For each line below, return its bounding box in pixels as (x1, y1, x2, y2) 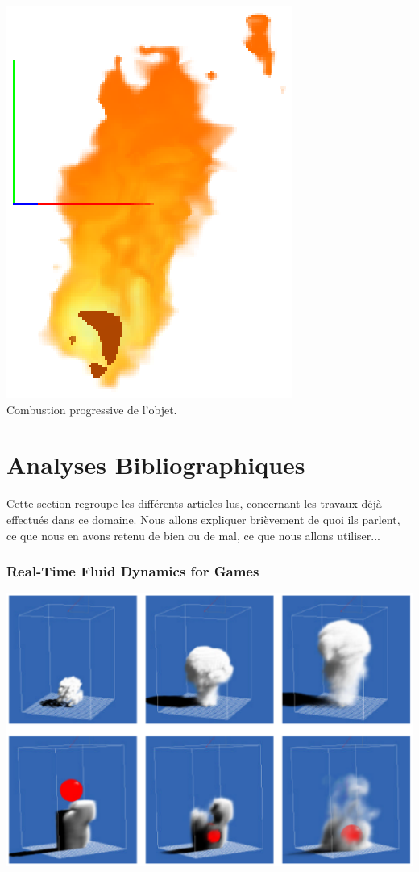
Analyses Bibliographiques (6, 448, 305, 481)
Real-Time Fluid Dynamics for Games (6, 561, 259, 581)
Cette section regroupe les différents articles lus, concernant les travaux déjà (6, 495, 382, 512)
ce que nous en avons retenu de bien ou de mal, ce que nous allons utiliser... (6, 526, 380, 543)
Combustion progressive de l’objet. (6, 400, 177, 417)
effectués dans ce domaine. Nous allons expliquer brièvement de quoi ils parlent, (6, 510, 400, 527)
